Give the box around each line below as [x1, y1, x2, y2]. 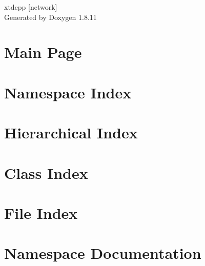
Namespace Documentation [4, 242, 201, 263]
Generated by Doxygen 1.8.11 [4, 11, 97, 22]
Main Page [4, 42, 82, 63]
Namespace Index [4, 81, 132, 103]
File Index [4, 202, 78, 223]
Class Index [4, 162, 88, 183]
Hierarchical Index [4, 122, 138, 143]
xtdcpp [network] [4, 2, 57, 12]
